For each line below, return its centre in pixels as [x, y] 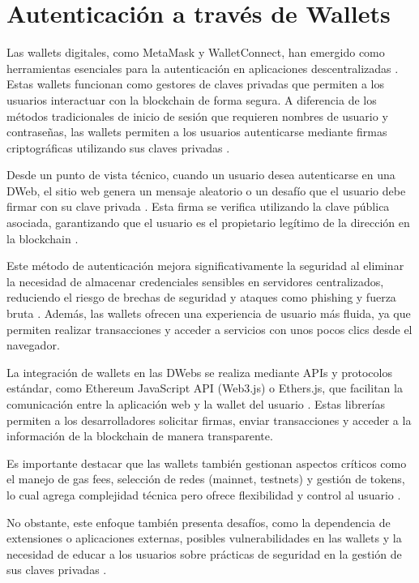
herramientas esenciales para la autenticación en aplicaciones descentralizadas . [203, 68]
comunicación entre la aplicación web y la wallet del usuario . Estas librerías [196, 404]
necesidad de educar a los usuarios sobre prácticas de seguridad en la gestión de [204, 553]
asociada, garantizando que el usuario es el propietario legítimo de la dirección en [208, 223]
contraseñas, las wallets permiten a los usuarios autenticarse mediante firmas [197, 132]
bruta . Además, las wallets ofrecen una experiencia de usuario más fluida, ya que [209, 313]
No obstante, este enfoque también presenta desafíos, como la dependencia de [199, 522]
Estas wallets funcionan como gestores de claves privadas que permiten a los [195, 84]
